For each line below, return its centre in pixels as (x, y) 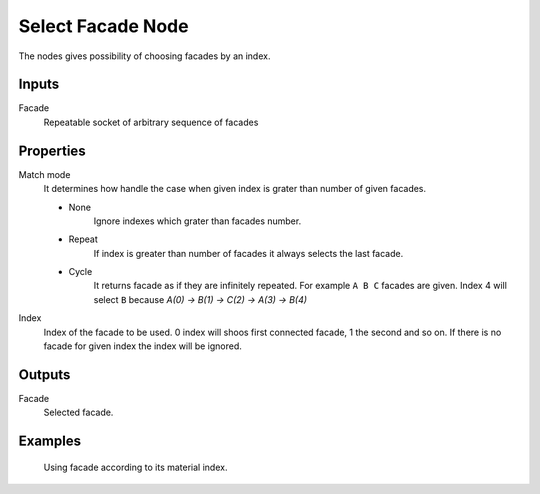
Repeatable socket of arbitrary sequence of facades (151, 122)
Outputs (44, 374)
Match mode (44, 174)
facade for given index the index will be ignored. (142, 346)
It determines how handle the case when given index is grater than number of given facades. (235, 189)
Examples (50, 441)
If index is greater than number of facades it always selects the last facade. (248, 253)
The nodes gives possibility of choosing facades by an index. (144, 56)
